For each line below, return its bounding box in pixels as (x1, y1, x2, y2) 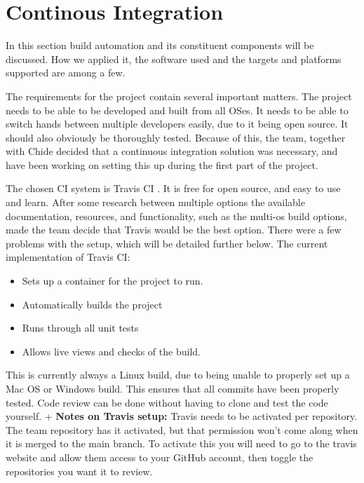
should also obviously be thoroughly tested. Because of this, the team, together (6, 130, 346, 144)
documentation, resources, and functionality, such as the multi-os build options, (6, 208, 347, 223)
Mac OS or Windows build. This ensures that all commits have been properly (6, 381, 339, 395)
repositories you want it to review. (6, 463, 153, 478)
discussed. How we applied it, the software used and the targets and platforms (6, 51, 342, 66)
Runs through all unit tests (22, 320, 139, 335)
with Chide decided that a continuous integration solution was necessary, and (6, 144, 338, 158)
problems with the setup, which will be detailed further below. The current (6, 236, 328, 250)
